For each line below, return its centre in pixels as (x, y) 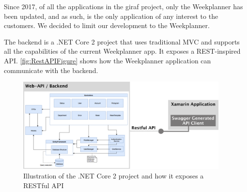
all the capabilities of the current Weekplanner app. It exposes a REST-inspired (122, 51)
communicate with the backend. (51, 70)
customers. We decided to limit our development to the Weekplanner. (107, 25)
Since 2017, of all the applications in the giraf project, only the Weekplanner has (123, 6)
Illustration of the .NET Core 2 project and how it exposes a (114, 175)
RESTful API (44, 185)
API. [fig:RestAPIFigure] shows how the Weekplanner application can (108, 60)
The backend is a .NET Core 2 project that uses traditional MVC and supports (122, 41)
